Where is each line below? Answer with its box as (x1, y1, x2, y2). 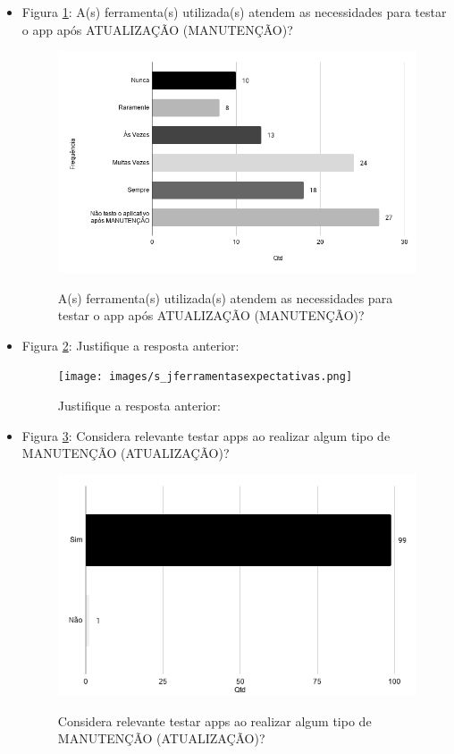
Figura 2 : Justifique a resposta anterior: (21, 335, 240, 354)
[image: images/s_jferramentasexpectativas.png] (57, 370, 353, 384)
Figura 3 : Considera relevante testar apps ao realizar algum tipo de (21, 426, 391, 445)
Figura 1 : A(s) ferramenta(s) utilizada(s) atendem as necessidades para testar (21, 3, 447, 21)
